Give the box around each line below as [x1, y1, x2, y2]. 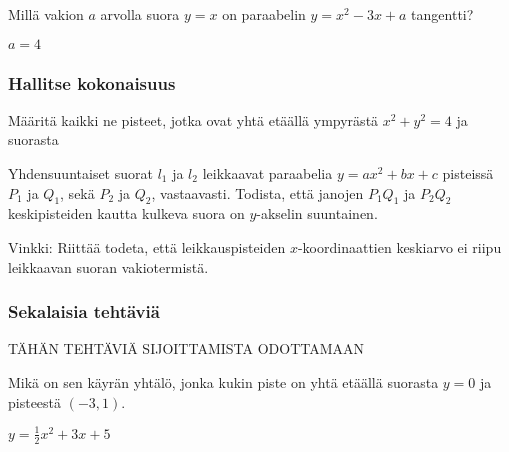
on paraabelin [222, 4, 306, 24]
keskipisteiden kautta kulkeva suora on [8, 203, 245, 224]
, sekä [60, 182, 95, 203]
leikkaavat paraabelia [202, 163, 333, 183]
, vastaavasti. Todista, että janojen [151, 182, 364, 203]
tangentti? [411, 4, 474, 24]
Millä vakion [8, 4, 84, 24]
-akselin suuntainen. [256, 203, 378, 224]
